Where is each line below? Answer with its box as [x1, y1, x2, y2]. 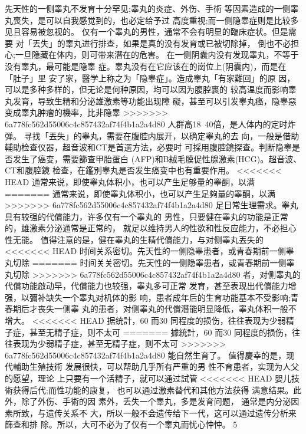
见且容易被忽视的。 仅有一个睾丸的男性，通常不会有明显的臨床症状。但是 [5, 25, 288, 38]
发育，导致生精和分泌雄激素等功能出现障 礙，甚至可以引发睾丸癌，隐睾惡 [12, 94, 297, 107]
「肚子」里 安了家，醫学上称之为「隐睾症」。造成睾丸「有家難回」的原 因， [5, 71, 295, 84]
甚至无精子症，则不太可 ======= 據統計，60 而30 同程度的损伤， [29, 325, 292, 338]
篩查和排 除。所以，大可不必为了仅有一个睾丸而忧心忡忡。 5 [5, 418, 238, 430]
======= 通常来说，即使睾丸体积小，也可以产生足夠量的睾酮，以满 [5, 187, 275, 199]
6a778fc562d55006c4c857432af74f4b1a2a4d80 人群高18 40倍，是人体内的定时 [5, 117, 288, 130]
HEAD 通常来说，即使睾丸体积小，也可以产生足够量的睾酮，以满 [5, 175, 255, 188]
